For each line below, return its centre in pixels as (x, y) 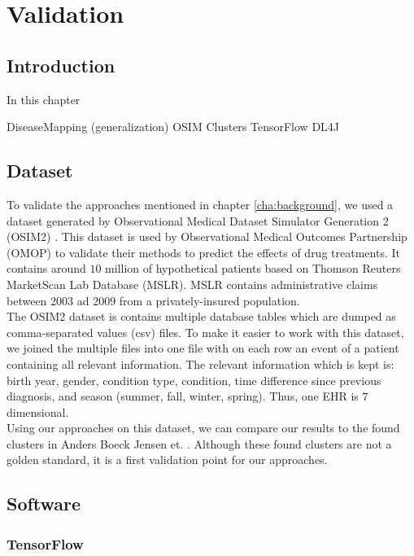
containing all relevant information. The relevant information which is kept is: (200, 363)
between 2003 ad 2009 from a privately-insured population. (153, 300)
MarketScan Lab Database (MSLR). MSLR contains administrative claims (192, 284)
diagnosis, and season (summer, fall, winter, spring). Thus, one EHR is (183, 396)
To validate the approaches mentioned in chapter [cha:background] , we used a (200, 204)
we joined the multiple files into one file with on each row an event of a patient (203, 348)
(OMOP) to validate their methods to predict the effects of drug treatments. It (203, 252)
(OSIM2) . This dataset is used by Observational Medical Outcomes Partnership (207, 236)
